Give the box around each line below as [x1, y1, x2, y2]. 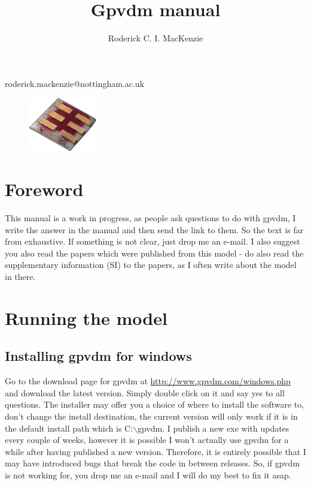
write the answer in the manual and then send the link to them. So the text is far [5, 223, 304, 236]
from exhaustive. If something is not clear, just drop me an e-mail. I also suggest [5, 235, 300, 248]
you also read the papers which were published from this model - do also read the [5, 246, 304, 259]
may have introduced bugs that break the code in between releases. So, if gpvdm [5, 457, 300, 469]
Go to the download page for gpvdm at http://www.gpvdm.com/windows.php [5, 375, 291, 387]
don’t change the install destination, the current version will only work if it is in [5, 409, 298, 422]
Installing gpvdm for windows [5, 347, 192, 365]
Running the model [5, 305, 167, 330]
